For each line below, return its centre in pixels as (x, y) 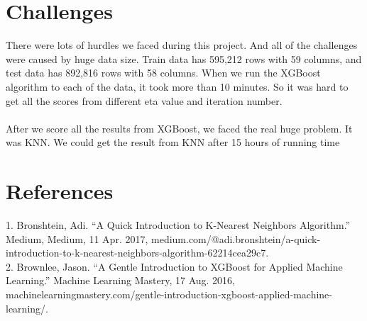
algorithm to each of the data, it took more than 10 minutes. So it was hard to (177, 86)
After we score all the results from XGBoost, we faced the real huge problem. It (179, 128)
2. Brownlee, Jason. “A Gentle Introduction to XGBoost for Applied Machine (174, 266)
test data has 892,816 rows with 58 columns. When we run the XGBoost (163, 73)
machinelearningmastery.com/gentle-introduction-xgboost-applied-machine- (169, 294)
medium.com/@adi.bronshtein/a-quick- (236, 238)
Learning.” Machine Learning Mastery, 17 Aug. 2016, (120, 280)
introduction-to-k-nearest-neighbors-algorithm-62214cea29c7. (137, 253)
